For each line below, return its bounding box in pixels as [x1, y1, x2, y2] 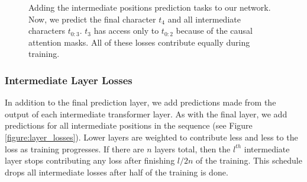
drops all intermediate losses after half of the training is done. [5, 165, 228, 178]
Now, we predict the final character [28, 12, 156, 25]
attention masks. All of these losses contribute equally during [28, 36, 250, 48]
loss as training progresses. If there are [5, 142, 144, 155]
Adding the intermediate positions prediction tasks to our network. [28, 1, 271, 13]
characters [28, 24, 65, 37]
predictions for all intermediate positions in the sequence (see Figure [5, 119, 253, 132]
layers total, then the [154, 142, 231, 155]
